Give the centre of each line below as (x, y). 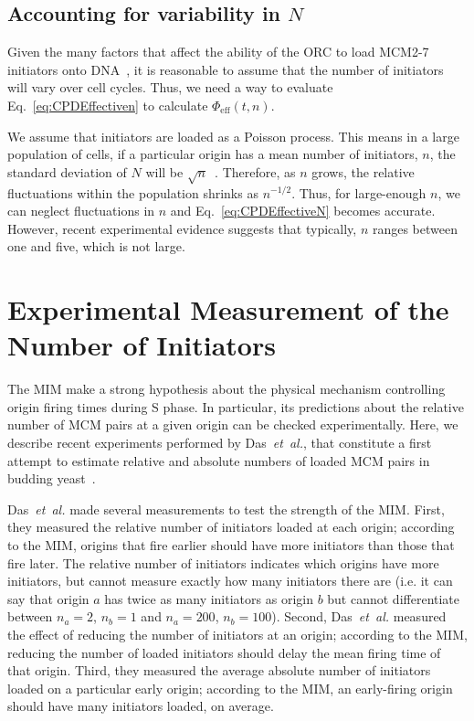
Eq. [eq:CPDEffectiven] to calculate (108, 105)
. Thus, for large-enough (359, 192)
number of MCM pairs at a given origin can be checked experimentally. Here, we (233, 424)
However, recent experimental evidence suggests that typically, (182, 228)
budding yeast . (52, 478)
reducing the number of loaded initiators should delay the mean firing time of (224, 652)
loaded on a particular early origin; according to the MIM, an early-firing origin (230, 688)
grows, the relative (363, 171)
